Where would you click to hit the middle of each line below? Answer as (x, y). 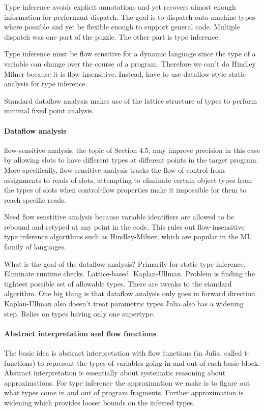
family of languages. (35, 247)
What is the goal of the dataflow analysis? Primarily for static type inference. (125, 263)
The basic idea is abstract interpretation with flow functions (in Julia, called (123, 353)
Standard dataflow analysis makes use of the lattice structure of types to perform (131, 100)
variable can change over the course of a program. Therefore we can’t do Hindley (130, 63)
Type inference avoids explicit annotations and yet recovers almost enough (120, 7)
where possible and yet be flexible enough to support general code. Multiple (122, 27)
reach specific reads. (35, 199)
